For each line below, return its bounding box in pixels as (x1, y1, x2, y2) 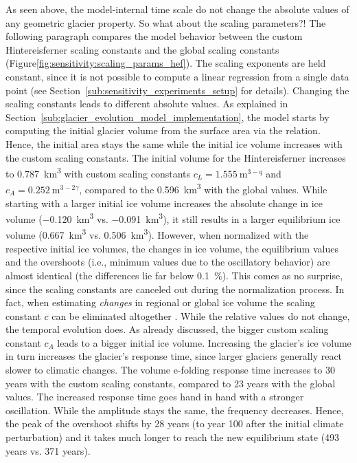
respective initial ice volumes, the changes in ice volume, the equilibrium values (5, 241, 338, 255)
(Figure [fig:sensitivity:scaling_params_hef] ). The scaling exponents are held (5, 56, 326, 70)
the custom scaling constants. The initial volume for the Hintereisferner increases (5, 150, 346, 164)
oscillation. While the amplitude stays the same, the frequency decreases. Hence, (5, 402, 344, 417)
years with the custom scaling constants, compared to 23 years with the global (5, 376, 336, 390)
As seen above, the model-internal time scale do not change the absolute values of (5, 2, 349, 16)
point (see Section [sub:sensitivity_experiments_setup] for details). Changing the (5, 83, 349, 97)
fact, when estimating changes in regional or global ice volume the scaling (5, 295, 315, 310)
